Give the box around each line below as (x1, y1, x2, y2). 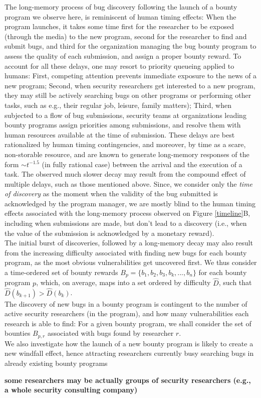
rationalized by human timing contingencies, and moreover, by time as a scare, (5, 139, 246, 150)
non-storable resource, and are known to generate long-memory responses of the (5, 149, 249, 159)
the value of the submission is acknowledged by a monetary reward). (5, 227, 214, 238)
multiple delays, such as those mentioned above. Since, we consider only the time (5, 178, 253, 189)
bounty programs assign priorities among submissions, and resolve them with (5, 119, 241, 130)
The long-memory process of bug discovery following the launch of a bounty (5, 2, 237, 12)
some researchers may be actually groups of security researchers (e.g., (5, 374, 251, 385)
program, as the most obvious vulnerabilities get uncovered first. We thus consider (5, 257, 257, 268)
